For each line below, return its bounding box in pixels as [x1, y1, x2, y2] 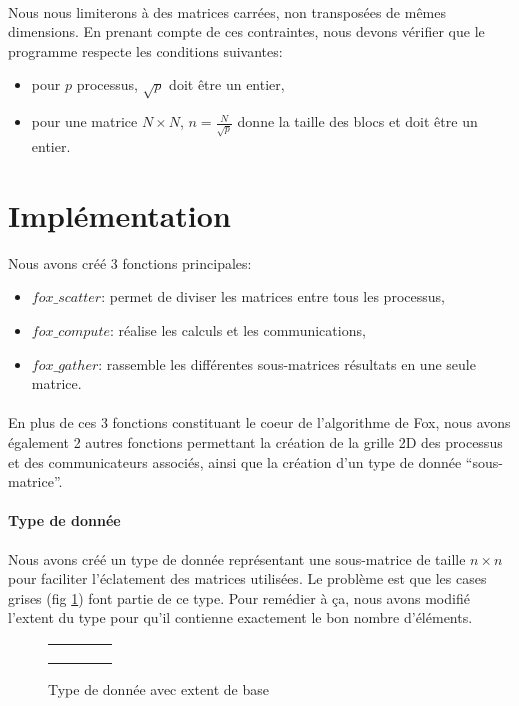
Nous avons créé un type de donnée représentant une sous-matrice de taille [8, 548, 466, 569]
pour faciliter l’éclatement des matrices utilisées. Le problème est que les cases [8, 568, 487, 589]
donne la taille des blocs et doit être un [237, 111, 478, 132]
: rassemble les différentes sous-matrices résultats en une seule [98, 353, 476, 374]
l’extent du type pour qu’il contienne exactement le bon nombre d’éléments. [8, 607, 473, 628]
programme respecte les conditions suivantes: [8, 40, 283, 61]
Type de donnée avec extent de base [48, 678, 269, 699]
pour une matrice [31, 111, 138, 132]
